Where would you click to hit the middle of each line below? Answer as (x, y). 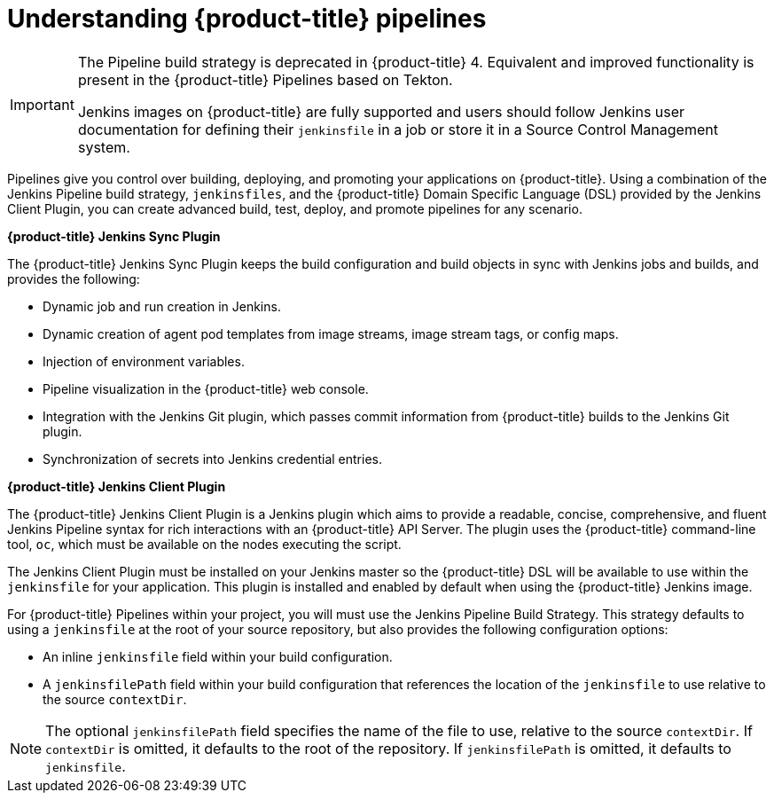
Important (42, 104)
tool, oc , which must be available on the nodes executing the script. (204, 544)
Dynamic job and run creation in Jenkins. (162, 306)
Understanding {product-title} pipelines (247, 19)
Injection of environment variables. (144, 361)
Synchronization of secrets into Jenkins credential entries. (212, 459)
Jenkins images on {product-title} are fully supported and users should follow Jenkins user (381, 111)
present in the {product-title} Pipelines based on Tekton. (265, 79)
